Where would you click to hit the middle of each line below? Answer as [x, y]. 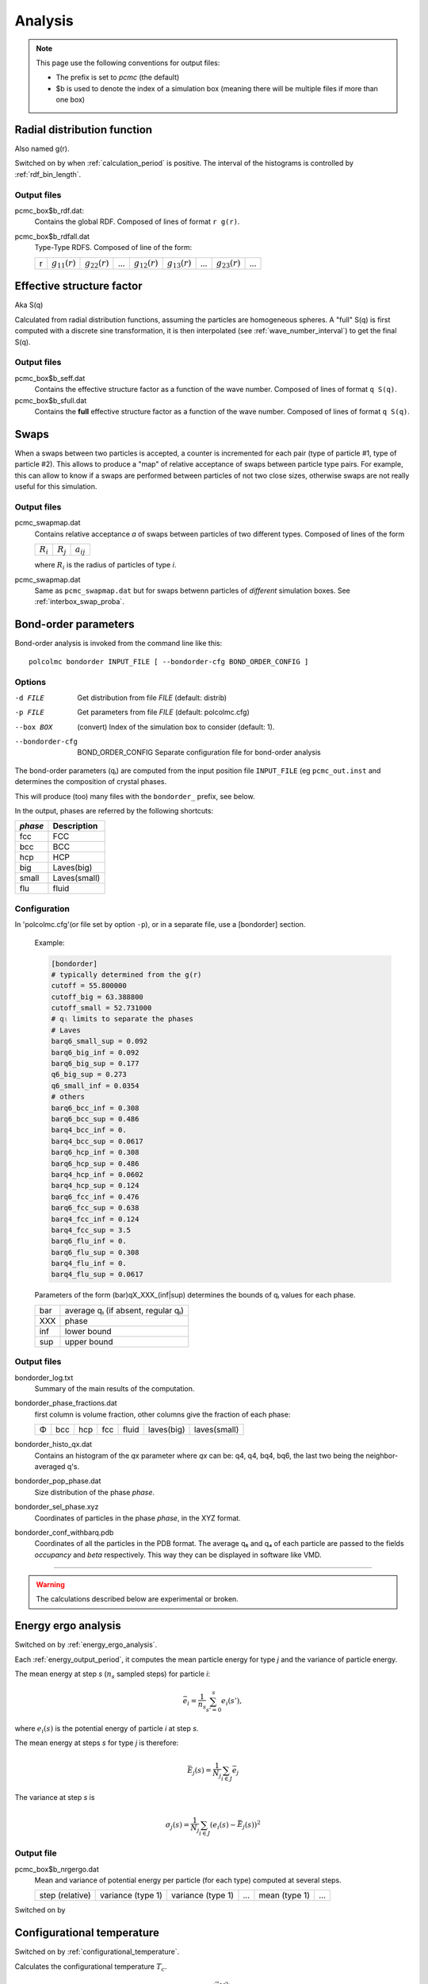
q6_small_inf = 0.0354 [95, 1086]
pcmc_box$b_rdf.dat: [50, 210]
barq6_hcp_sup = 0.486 [95, 1163]
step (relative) [65, 1895]
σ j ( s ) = [178, 1825]
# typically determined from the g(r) [126, 975]
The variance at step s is [55, 1798]
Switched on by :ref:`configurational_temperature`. [97, 1951]
